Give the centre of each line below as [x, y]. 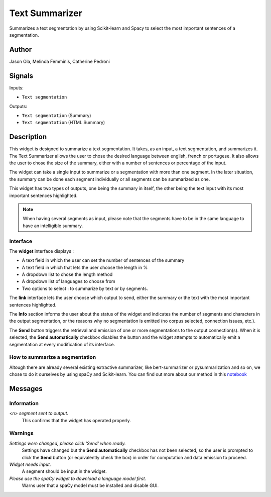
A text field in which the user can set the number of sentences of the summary [103, 260]
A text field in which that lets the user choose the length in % [85, 267]
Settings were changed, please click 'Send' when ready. [67, 443]
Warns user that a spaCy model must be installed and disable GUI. [90, 485]
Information [24, 403]
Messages [26, 389]
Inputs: [16, 87]
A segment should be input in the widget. [64, 471]
